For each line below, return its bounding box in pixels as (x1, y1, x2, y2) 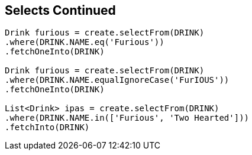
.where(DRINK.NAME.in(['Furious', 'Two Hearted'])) (5, 113, 250, 123)
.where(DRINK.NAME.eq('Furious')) (5, 37, 164, 47)
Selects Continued (5, 3, 116, 18)
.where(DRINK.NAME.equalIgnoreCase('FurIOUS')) (5, 75, 230, 85)
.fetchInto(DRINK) (5, 122, 90, 133)
